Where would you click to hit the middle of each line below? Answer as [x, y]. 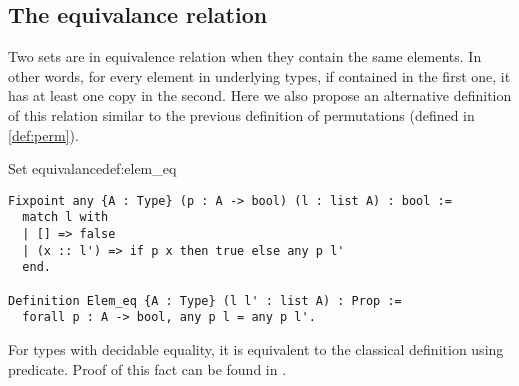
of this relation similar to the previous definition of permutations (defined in [241, 114]
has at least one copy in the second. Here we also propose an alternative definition [260, 95]
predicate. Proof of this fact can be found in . [147, 368]
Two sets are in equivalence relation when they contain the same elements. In [245, 56]
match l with [65, 217]
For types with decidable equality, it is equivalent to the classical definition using [256, 349]
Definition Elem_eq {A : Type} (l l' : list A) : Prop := [205, 300]
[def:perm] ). [43, 134]
